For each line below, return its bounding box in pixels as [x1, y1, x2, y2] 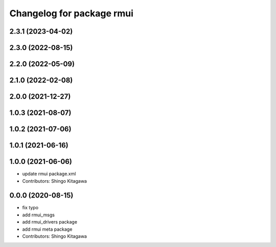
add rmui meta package [22, 226, 73, 232]
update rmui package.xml [22, 171, 76, 177]
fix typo [22, 205, 38, 211]
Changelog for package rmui [9, 8, 134, 19]
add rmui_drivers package [22, 219, 78, 225]
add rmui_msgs [22, 212, 55, 218]
